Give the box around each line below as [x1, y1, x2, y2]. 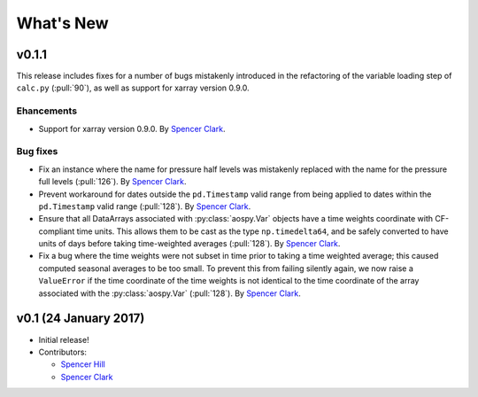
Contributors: [38, 346, 88, 357]
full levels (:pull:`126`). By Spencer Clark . [38, 176, 187, 187]
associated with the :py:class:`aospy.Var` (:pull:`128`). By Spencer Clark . [38, 288, 301, 299]
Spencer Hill [60, 359, 105, 370]
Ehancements [16, 105, 78, 117]
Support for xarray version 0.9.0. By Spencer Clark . [38, 123, 226, 134]
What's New [16, 13, 110, 33]
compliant [38, 226, 75, 237]
